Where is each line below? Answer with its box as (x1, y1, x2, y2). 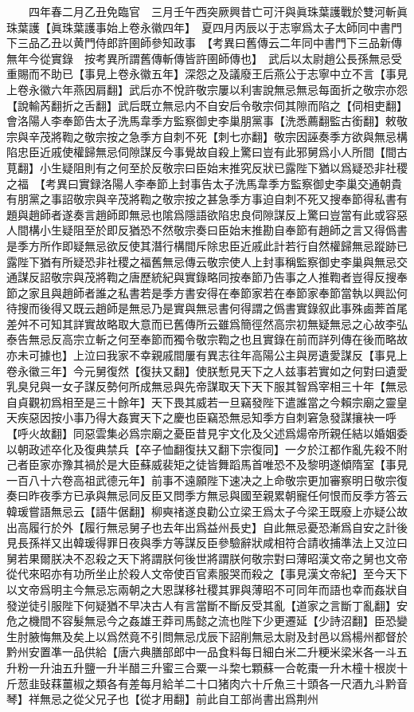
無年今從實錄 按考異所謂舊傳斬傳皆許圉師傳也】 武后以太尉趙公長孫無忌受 (6, 49, 402, 66)
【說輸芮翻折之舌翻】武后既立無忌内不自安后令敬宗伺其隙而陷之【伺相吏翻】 (6, 96, 408, 113)
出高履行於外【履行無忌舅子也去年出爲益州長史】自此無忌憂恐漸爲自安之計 (6, 518, 396, 535)
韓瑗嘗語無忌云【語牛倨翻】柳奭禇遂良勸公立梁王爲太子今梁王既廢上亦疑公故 (6, 503, 408, 519)
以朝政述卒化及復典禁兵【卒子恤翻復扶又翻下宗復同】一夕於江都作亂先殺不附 (6, 440, 408, 457)
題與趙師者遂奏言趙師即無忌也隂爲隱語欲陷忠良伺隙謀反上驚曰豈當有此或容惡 (6, 206, 408, 222)
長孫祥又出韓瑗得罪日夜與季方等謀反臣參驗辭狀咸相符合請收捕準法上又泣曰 (17, 534, 408, 551)
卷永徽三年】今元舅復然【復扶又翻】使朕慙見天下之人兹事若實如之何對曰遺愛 (6, 362, 408, 379)
